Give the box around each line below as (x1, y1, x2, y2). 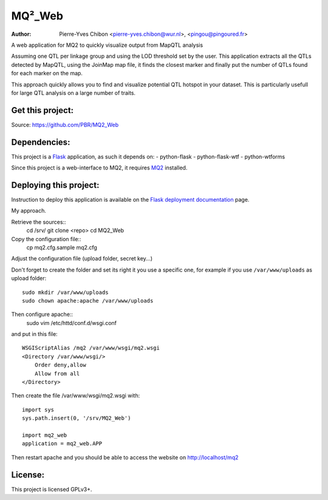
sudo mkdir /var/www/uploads (22, 289, 109, 296)
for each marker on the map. (11, 70, 83, 77)
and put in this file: (11, 330, 58, 338)
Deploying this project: (11, 180, 100, 190)
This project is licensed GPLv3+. (11, 485, 92, 493)
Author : (11, 30, 32, 38)
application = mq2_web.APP (22, 440, 103, 447)
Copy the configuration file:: (11, 235, 81, 242)
